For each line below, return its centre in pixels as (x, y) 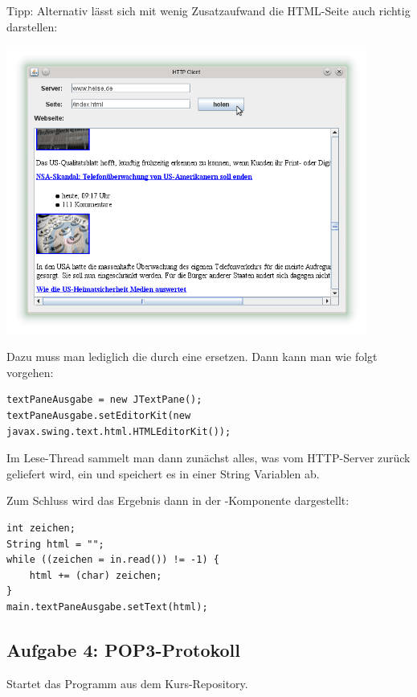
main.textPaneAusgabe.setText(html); (107, 607)
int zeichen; (41, 528)
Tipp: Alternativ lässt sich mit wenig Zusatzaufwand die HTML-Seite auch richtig (208, 10)
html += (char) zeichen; (96, 575)
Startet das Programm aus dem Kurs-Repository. (127, 683)
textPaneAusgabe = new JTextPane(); (104, 400)
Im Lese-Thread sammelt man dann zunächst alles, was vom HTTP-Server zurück (208, 458)
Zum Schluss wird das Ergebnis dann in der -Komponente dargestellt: (178, 500)
